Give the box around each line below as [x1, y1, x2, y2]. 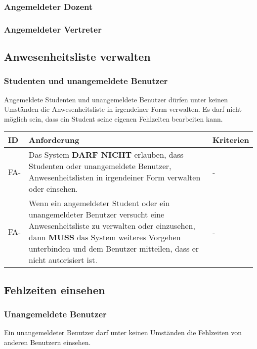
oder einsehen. [29, 183, 78, 195]
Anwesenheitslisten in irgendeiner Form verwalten [29, 172, 201, 183]
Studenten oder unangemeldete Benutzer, [29, 160, 171, 172]
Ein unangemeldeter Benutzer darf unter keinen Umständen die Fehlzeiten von [4, 327, 242, 338]
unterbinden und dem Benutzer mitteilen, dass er [29, 243, 199, 255]
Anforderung [29, 134, 80, 146]
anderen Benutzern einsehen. [4, 337, 91, 348]
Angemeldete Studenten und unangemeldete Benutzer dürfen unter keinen [4, 94, 228, 104]
